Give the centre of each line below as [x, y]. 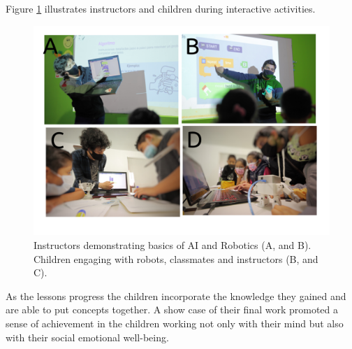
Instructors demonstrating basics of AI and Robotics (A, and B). [173, 244]
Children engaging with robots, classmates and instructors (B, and [176, 258]
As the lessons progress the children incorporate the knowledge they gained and [176, 295]
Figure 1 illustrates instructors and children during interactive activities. [161, 8]
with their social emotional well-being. [87, 337]
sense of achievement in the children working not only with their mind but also [175, 323]
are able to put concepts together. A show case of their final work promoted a [172, 309]
